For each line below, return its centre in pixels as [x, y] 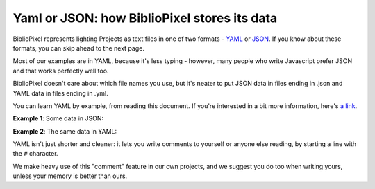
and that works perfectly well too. [61, 71]
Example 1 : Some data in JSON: [58, 118]
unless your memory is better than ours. [70, 176]
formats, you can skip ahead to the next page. [79, 48]
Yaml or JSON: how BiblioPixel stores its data [145, 18]
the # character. [35, 154]
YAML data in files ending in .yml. [60, 93]
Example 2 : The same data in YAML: [65, 131]
